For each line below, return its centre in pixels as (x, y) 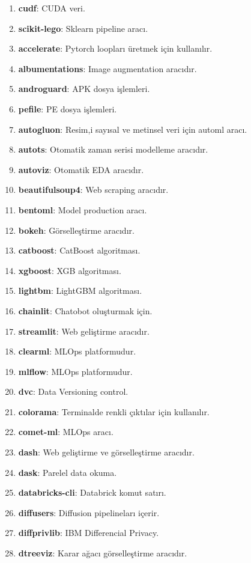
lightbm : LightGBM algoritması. (80, 291)
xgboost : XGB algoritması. (70, 270)
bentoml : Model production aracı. (83, 209)
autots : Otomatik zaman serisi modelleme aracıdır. (113, 149)
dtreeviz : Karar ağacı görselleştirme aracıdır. (103, 553)
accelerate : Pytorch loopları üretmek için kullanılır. (115, 48)
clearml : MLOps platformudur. (77, 351)
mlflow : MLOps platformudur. (75, 371)
